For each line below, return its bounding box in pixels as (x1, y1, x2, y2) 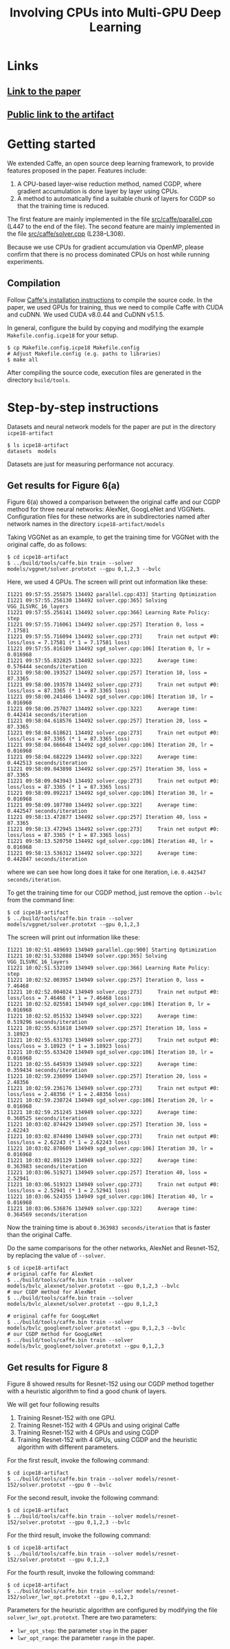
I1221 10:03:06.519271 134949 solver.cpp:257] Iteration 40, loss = (7, 1169, 207, 1177)
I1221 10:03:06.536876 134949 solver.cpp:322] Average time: (7, 1205, 198, 1212)
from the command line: (7, 896, 75, 904)
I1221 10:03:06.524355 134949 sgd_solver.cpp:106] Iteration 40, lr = (7, 1193, 214, 1201)
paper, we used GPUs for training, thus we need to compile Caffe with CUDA (7, 303, 224, 311)
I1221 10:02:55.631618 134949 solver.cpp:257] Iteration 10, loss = (7, 1025, 207, 1032)
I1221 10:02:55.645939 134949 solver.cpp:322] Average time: (7, 1061, 198, 1068)
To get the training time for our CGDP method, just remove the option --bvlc (7, 888, 222, 897)
